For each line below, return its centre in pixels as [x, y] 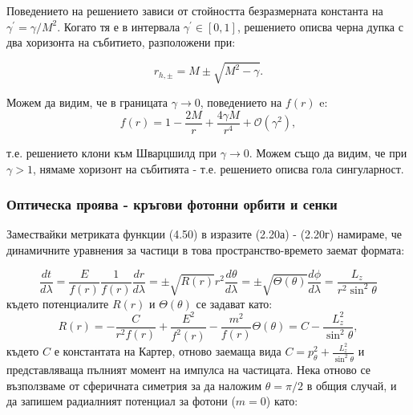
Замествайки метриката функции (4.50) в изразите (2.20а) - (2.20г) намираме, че [204, 234]
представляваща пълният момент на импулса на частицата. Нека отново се [189, 370]
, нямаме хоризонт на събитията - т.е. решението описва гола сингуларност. [218, 168]
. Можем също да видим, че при [328, 152]
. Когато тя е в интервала [119, 26]
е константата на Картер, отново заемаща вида [168, 351]
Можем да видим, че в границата [87, 102]
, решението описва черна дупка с [320, 26]
